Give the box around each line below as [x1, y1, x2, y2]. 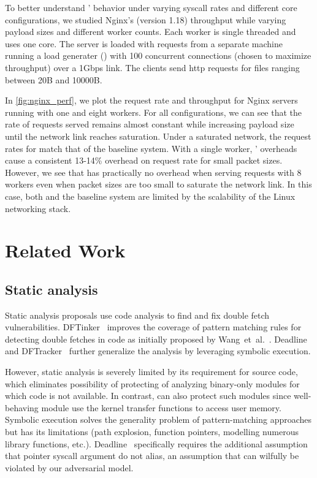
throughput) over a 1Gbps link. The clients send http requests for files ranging [5, 61, 300, 74]
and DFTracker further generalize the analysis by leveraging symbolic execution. [5, 344, 311, 357]
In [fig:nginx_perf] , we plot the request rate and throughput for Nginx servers [5, 94, 298, 107]
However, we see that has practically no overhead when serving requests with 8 [5, 165, 302, 178]
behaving [5, 401, 39, 414]
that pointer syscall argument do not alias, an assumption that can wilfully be [5, 449, 299, 462]
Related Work [5, 238, 126, 263]
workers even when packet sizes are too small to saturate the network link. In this [5, 178, 312, 191]
